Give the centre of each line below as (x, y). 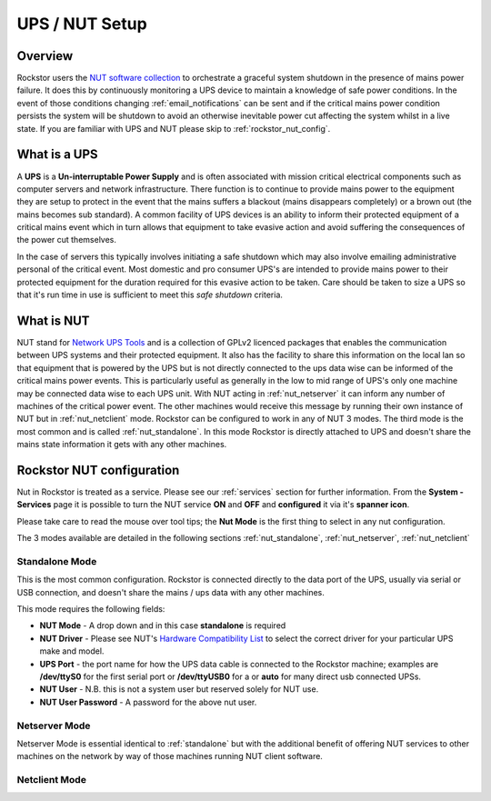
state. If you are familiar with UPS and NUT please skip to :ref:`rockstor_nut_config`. (174, 128)
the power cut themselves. (67, 240)
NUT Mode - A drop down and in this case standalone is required (163, 626)
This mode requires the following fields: (91, 609)
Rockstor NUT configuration (98, 470)
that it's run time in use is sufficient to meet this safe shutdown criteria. (150, 295)
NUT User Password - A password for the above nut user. (148, 702)
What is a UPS (58, 155)
